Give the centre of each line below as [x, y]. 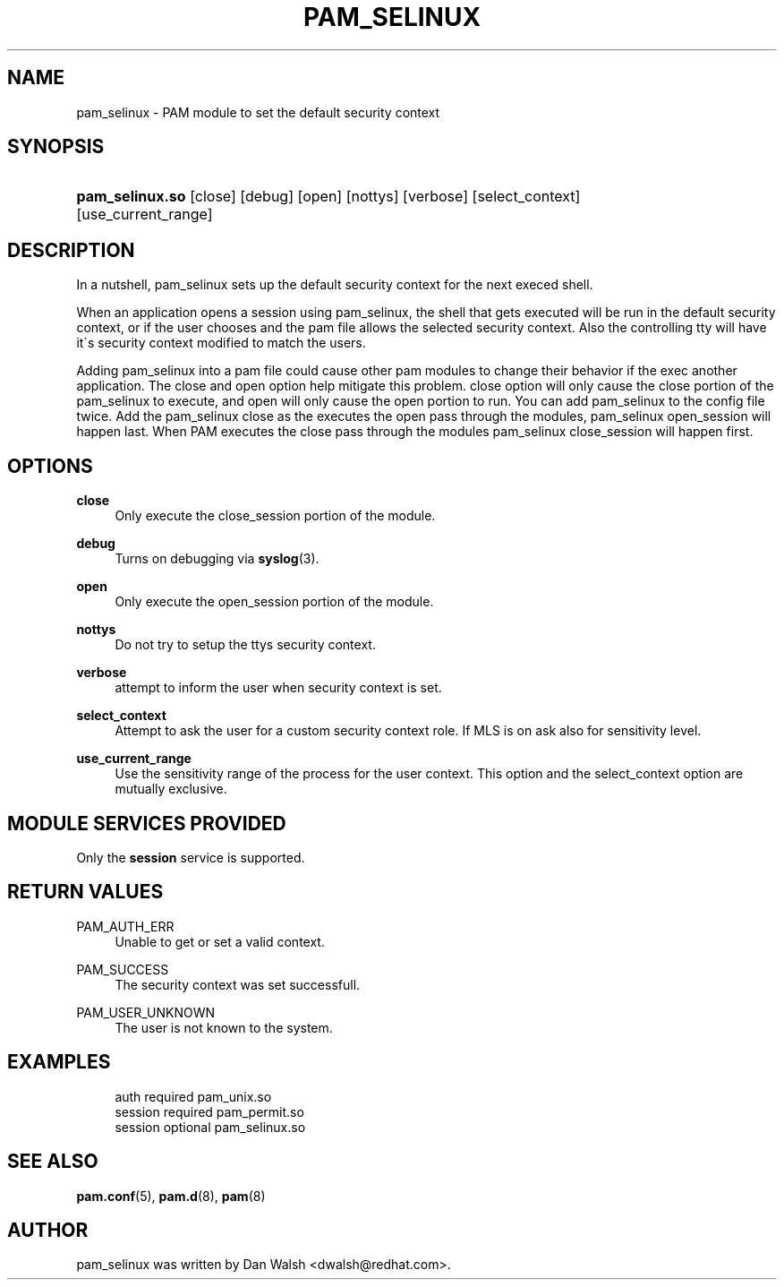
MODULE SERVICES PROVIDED [147, 823]
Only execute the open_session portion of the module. [274, 602]
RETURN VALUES [85, 892]
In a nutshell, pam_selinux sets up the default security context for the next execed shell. [335, 285]
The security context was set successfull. [238, 984]
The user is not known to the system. [224, 1027]
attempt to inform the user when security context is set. [278, 688]
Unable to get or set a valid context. [220, 941]
